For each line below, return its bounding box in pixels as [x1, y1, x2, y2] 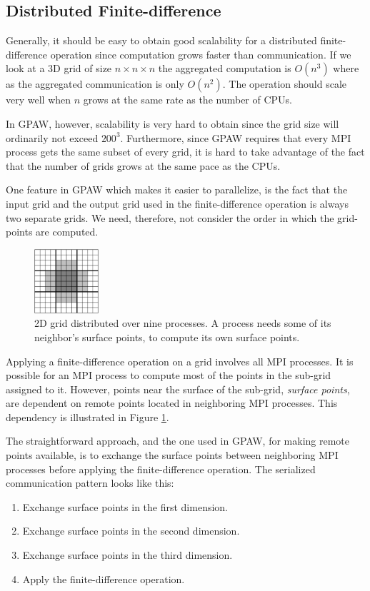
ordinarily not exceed [6, 130, 99, 145]
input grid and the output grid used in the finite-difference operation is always [6, 196, 349, 211]
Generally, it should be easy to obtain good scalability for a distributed [6, 33, 317, 48]
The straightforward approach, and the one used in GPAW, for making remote [6, 433, 349, 448]
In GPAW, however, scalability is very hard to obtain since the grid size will [6, 116, 339, 131]
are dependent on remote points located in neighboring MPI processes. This [6, 395, 338, 410]
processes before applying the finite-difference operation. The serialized [6, 461, 316, 476]
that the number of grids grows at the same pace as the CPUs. [6, 158, 281, 173]
